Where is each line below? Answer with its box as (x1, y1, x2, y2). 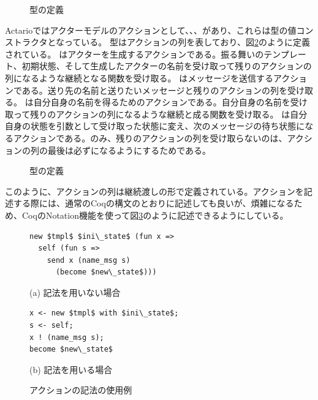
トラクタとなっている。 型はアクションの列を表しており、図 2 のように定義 (13, 36, 310, 48)
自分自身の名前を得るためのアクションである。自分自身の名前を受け (33, 96, 308, 108)
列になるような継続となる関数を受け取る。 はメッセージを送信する (5, 71, 273, 84)
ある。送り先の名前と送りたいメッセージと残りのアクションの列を (21, 83, 287, 96)
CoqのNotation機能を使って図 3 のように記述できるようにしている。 (21, 208, 289, 221)
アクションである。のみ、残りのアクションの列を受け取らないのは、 (13, 131, 287, 144)
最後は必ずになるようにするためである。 (47, 143, 211, 156)
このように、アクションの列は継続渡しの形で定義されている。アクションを (5, 184, 304, 197)
